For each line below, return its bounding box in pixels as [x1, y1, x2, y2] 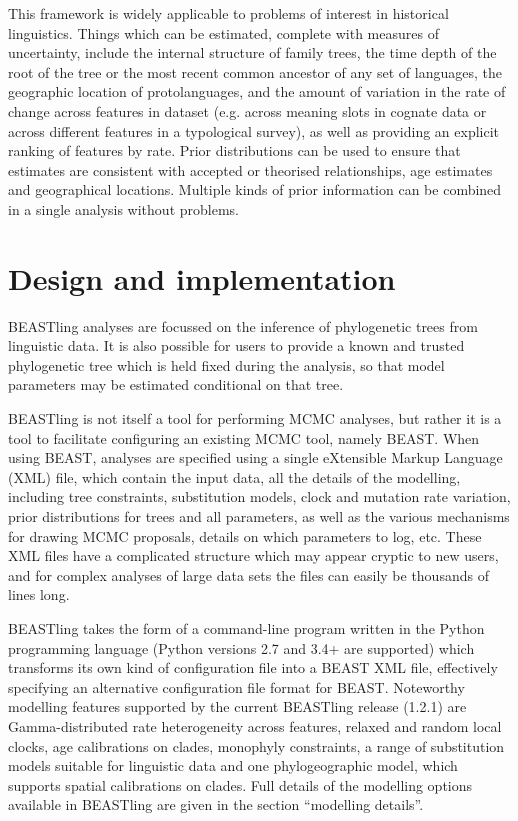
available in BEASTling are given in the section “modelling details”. [8, 794, 424, 815]
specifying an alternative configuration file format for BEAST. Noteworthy [8, 676, 465, 697]
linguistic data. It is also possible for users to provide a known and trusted [8, 335, 465, 356]
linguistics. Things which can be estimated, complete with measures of [8, 22, 439, 43]
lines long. [8, 584, 70, 605]
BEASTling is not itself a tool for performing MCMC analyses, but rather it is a [8, 408, 502, 429]
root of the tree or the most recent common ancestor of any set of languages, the [8, 61, 502, 82]
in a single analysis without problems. [8, 198, 239, 219]
